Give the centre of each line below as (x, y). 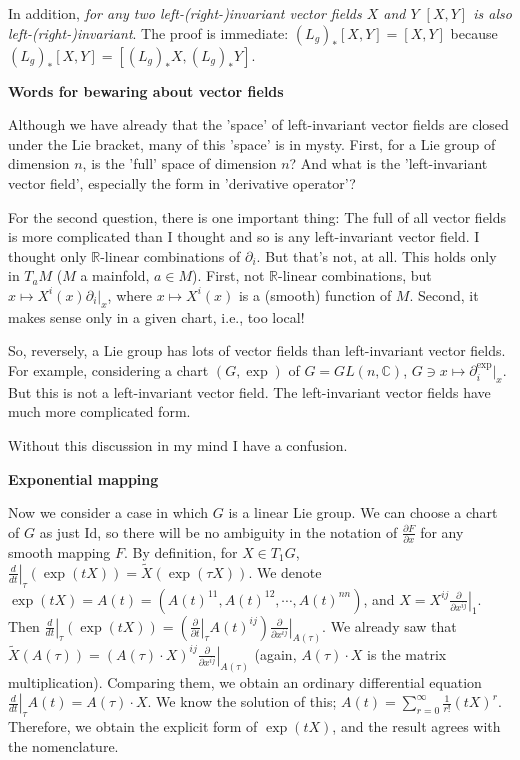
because (474, 32)
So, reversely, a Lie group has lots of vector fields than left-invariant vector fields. (257, 350)
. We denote (285, 571)
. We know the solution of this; (242, 701)
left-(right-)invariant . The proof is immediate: (148, 32)
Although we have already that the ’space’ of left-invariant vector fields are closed (258, 124)
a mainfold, (115, 275)
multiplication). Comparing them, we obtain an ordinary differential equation (245, 681)
